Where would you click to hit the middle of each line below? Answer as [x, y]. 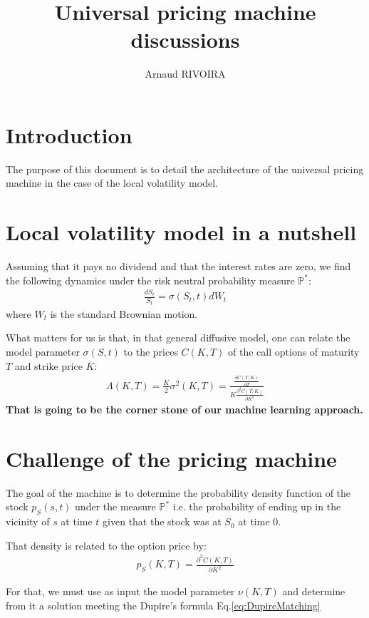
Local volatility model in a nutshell [181, 232]
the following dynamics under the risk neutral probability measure [150, 280]
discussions [185, 40]
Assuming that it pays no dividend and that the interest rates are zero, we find [178, 266]
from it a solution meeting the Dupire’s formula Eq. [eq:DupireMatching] [163, 605]
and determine [314, 591]
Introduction [69, 134]
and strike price [48, 365]
